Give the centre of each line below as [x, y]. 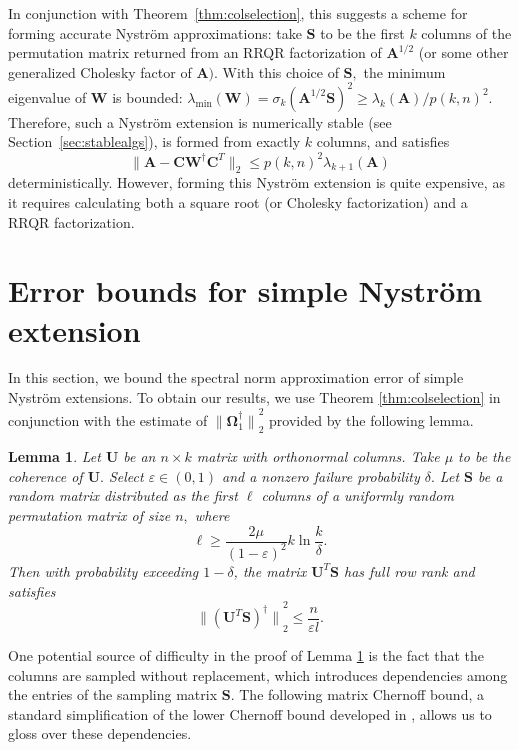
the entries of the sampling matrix [113, 694]
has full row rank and [409, 570]
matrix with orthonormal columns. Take [318, 456]
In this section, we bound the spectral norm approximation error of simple [236, 377]
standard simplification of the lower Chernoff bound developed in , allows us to [250, 713]
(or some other [463, 52]
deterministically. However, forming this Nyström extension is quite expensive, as [256, 182]
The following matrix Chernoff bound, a [361, 694]
